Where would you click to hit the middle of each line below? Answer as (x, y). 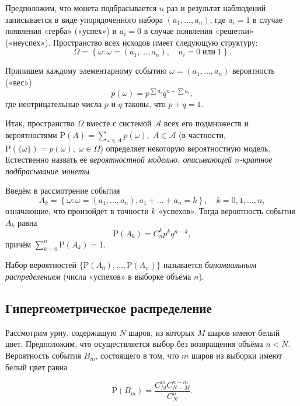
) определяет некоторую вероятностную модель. (185, 148)
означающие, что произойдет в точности (77, 211)
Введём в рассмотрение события (63, 190)
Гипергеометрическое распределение (109, 308)
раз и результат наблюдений (216, 8)
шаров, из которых (162, 332)
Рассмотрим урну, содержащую (61, 332)
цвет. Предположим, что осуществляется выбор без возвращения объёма (134, 344)
